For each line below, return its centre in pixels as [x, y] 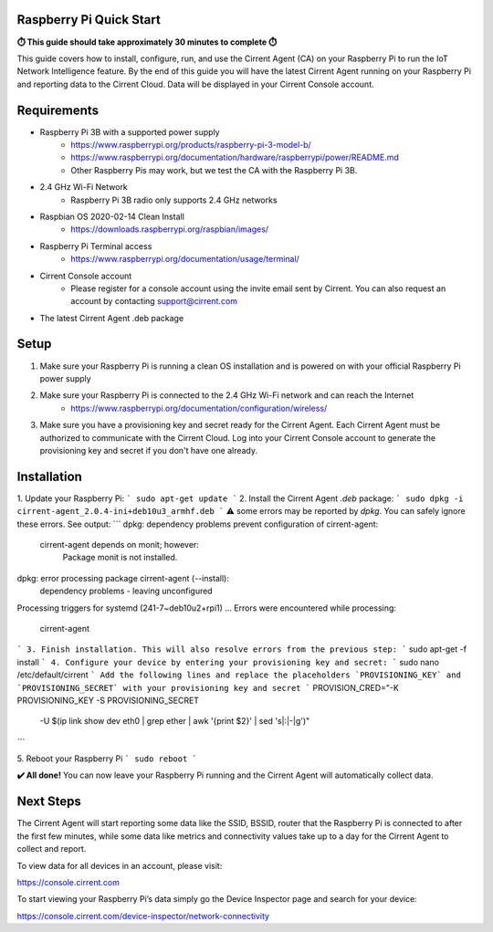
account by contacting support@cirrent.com [154, 301]
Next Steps [49, 802]
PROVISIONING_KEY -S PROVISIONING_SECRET [108, 700]
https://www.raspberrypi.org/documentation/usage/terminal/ [185, 259]
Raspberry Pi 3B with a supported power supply [130, 131]
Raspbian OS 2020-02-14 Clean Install [112, 216]
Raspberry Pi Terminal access [96, 246]
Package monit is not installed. [120, 558]
